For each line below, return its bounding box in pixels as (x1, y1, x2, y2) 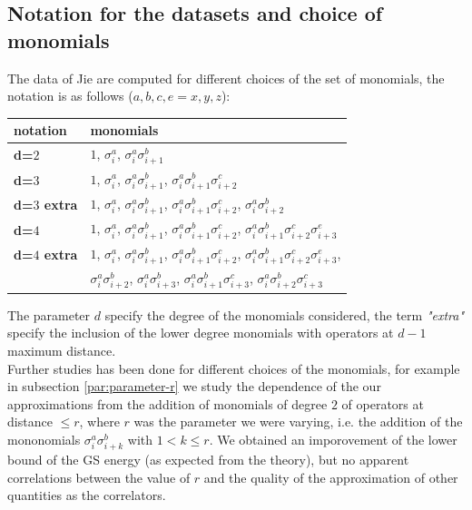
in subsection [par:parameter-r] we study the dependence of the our (7, 377, 381, 396)
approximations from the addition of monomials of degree (7, 394, 328, 413)
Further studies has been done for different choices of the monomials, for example (7, 358, 460, 378)
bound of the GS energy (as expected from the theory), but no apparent (7, 450, 409, 469)
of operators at (341, 394, 424, 413)
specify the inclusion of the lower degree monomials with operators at (7, 323, 394, 342)
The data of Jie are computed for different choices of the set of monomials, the (7, 68, 445, 87)
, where (79, 412, 120, 431)
